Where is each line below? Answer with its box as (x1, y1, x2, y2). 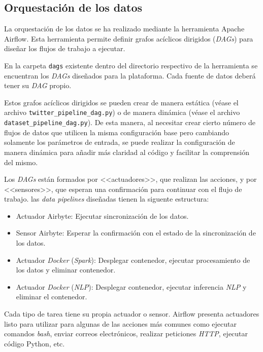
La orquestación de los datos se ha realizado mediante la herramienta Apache (4, 23, 245, 34)
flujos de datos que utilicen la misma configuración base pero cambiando (4, 127, 229, 137)
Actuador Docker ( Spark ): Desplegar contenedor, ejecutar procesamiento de (16, 254, 250, 265)
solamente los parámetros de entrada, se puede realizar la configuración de (4, 137, 235, 147)
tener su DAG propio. (4, 80, 72, 91)
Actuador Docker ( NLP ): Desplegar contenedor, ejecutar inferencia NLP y (16, 281, 247, 292)
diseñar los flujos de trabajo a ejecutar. (4, 43, 125, 54)
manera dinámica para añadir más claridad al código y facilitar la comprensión (4, 146, 250, 157)
